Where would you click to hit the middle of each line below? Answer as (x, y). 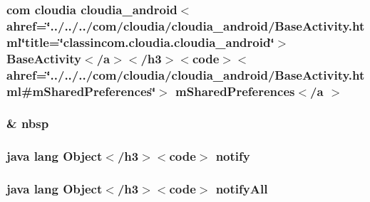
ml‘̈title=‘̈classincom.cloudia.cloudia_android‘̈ (140, 42)
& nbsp (28, 123)
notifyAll (242, 189)
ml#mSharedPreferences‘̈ (81, 91)
